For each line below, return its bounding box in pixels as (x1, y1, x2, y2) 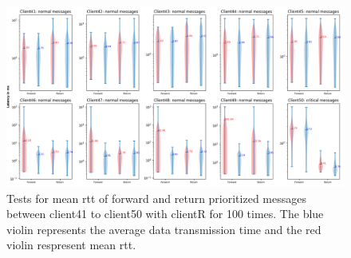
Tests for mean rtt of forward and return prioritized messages (6, 189, 306, 206)
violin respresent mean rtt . (6, 236, 136, 253)
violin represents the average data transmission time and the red (6, 220, 321, 237)
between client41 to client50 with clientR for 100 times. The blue (6, 205, 324, 222)
